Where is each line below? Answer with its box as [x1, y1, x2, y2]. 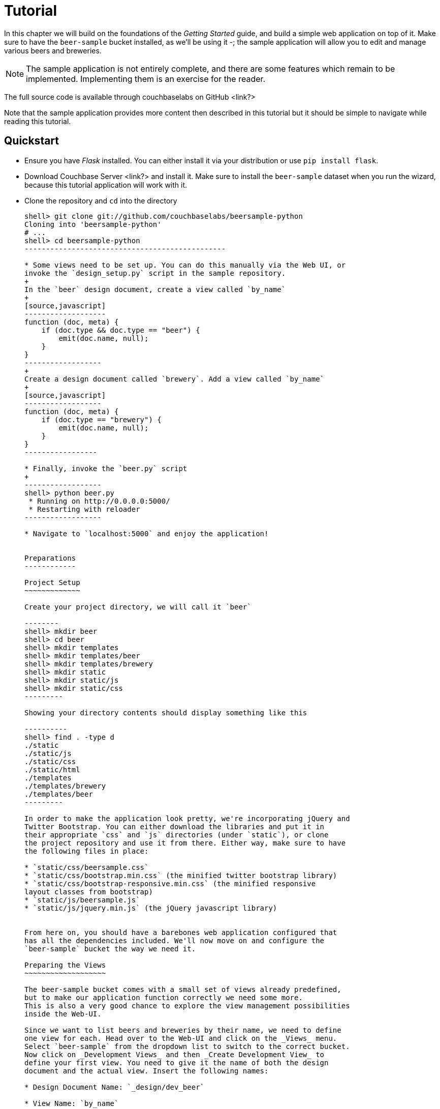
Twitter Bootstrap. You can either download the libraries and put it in [24, 822, 325, 831]
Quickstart [4, 134, 59, 148]
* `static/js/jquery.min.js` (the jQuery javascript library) [24, 903, 277, 912]
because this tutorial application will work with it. [24, 180, 187, 189]
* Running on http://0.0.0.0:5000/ [28, 497, 170, 505]
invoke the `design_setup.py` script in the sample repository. [24, 269, 286, 277]
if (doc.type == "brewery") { [41, 415, 162, 424]
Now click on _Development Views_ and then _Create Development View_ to [24, 1050, 325, 1059]
